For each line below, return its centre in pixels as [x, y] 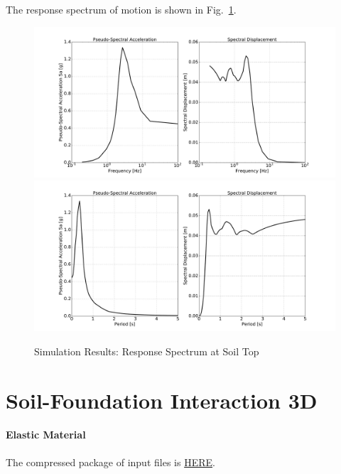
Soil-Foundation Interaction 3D [162, 400]
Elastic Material [46, 435]
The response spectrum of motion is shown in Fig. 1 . [121, 9]
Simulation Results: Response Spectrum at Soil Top [147, 351]
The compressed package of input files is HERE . [110, 462]
